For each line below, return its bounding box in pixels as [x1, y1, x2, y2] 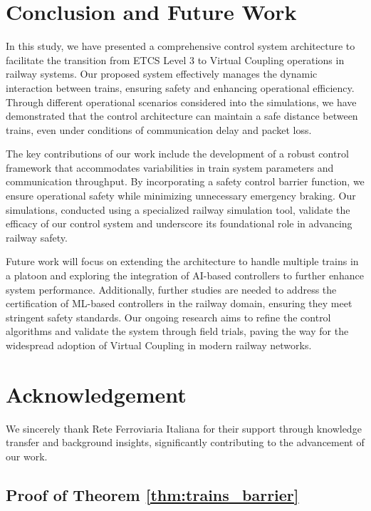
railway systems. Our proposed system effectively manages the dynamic [6, 66, 318, 81]
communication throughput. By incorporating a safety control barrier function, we [6, 174, 365, 189]
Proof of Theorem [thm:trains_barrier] [6, 483, 299, 505]
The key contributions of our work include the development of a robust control [6, 146, 349, 161]
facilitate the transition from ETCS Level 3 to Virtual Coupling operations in [6, 52, 345, 67]
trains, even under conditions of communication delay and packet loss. [6, 122, 312, 137]
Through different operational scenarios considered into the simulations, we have [6, 94, 357, 109]
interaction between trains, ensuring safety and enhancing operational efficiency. [6, 80, 355, 95]
